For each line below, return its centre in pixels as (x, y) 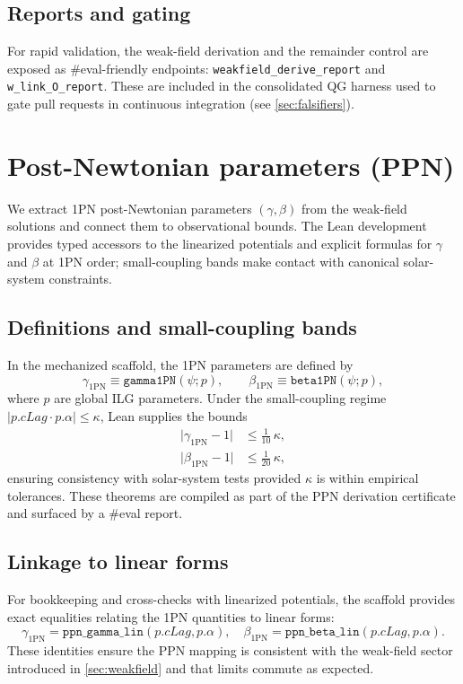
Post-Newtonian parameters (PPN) (231, 165)
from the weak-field (354, 208)
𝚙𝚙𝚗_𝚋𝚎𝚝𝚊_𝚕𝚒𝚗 (322, 632)
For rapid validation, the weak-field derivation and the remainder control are (218, 51)
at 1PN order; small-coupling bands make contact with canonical (221, 261)
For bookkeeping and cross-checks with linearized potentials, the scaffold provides (231, 599)
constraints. (80, 279)
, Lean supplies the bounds (174, 415)
